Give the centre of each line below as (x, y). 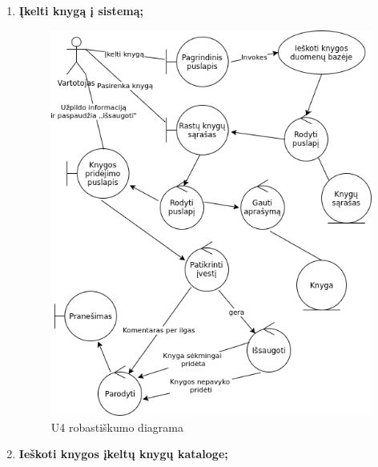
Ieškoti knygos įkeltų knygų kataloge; (123, 454)
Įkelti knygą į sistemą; (81, 10)
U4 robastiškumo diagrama (117, 427)
